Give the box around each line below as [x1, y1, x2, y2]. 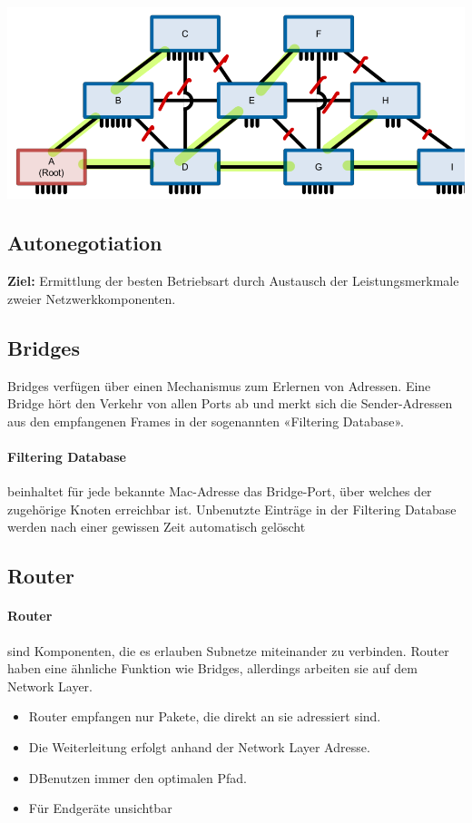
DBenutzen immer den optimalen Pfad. [28, 768, 247, 787]
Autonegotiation [7, 229, 162, 257]
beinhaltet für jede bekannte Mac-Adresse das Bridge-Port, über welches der [7, 482, 432, 501]
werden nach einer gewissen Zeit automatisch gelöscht [7, 517, 306, 536]
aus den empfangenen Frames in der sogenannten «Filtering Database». [7, 411, 404, 430]
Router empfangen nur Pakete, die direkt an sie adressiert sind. [28, 707, 381, 726]
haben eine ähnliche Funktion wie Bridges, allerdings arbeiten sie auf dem [7, 659, 418, 678]
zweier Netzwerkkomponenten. [7, 289, 176, 308]
